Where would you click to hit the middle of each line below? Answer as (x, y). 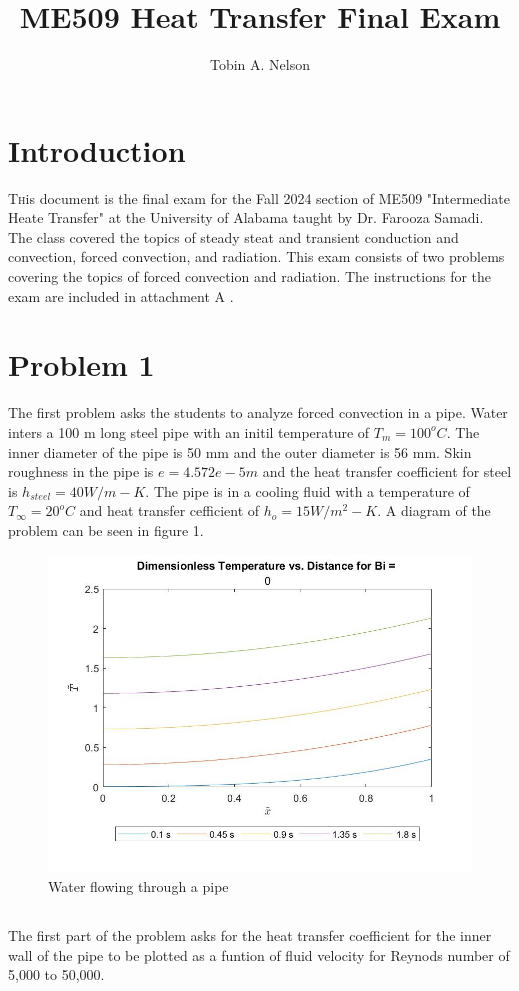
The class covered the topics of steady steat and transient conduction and (233, 236)
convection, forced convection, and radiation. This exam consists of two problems (256, 256)
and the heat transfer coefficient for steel (387, 471)
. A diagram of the (434, 510)
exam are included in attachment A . (121, 295)
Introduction (97, 149)
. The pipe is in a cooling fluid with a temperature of (307, 490)
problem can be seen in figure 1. (106, 529)
